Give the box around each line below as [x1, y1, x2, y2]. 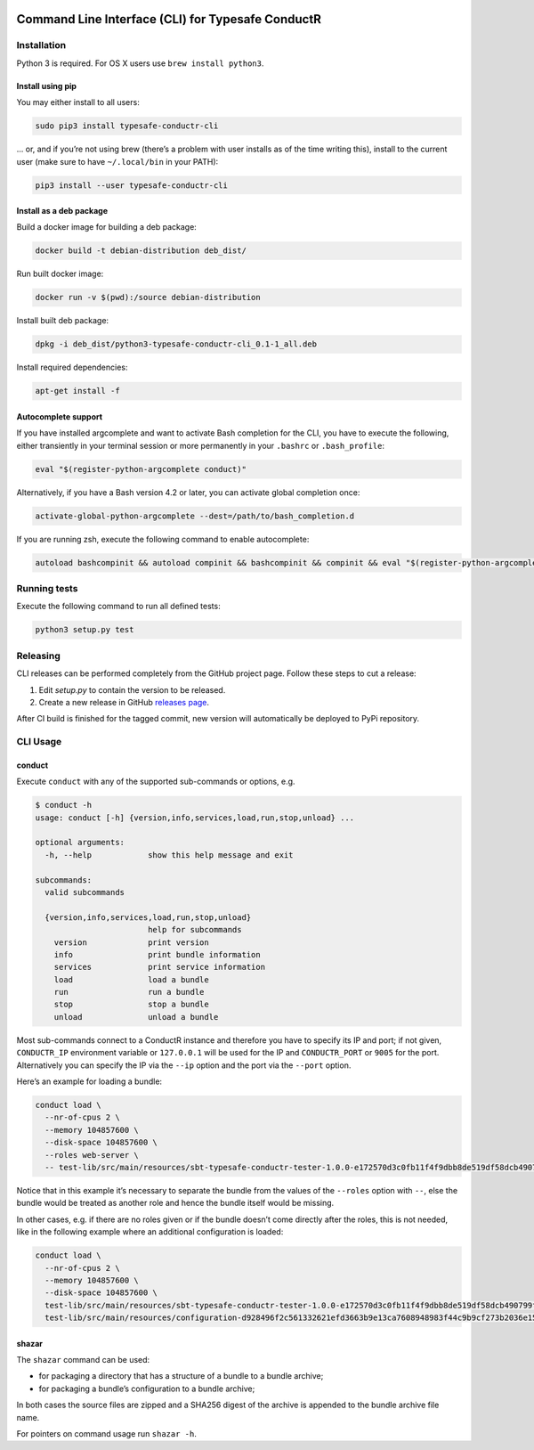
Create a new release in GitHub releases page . [38, 696, 209, 707]
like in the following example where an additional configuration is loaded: [16, 1226, 284, 1237]
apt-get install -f [35, 386, 120, 396]
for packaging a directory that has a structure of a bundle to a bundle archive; [38, 1371, 324, 1381]
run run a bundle [53, 987, 205, 998]
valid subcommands [44, 887, 125, 897]
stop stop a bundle [53, 999, 209, 1010]
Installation [16, 39, 67, 52]
